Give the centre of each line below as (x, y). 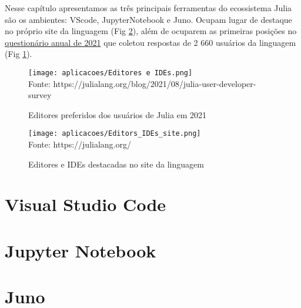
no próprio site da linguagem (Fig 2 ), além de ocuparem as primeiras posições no (151, 31)
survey (40, 95)
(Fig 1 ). (19, 54)
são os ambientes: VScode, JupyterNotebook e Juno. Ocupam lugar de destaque (148, 19)
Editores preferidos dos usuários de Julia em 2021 (118, 114)
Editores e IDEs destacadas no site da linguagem (116, 164)
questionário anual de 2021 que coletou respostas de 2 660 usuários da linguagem (150, 42)
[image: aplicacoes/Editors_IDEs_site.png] (115, 134)
